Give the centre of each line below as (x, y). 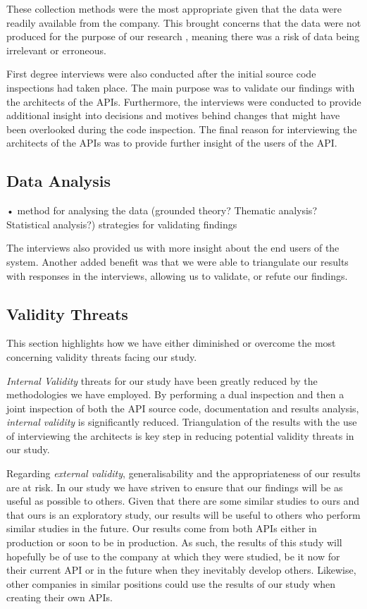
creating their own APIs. (60, 597)
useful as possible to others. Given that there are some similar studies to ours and (183, 501)
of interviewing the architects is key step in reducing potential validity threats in (180, 435)
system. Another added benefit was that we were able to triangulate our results (178, 261)
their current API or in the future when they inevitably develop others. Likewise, (181, 570)
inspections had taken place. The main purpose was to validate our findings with (181, 87)
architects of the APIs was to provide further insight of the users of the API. (172, 143)
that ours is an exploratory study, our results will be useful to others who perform (183, 514)
